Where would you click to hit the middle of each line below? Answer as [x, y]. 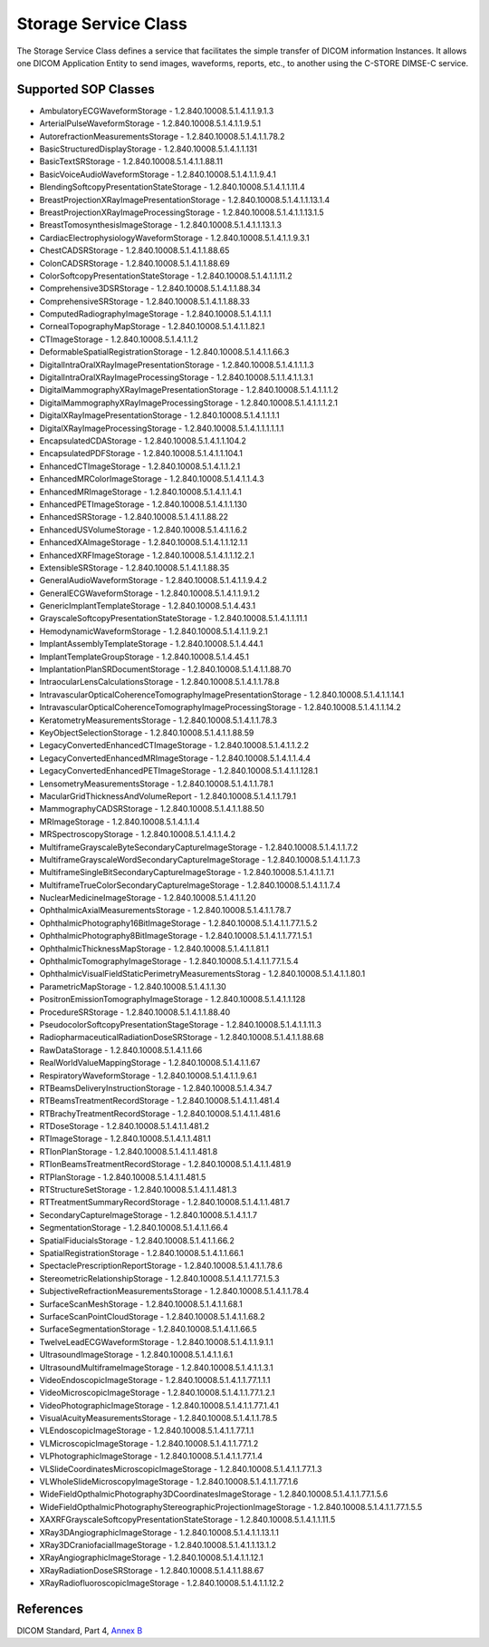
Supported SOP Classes [86, 89]
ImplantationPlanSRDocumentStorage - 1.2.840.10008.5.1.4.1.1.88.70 [165, 669]
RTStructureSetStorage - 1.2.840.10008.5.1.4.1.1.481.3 [138, 1190]
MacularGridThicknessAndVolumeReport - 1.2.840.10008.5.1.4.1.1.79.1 [168, 796]
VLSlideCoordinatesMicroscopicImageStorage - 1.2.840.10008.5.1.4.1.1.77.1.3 [181, 1468]
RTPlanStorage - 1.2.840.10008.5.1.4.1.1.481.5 [123, 1177]
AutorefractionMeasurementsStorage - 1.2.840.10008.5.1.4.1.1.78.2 [162, 136]
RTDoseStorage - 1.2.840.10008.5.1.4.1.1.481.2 [125, 1126]
